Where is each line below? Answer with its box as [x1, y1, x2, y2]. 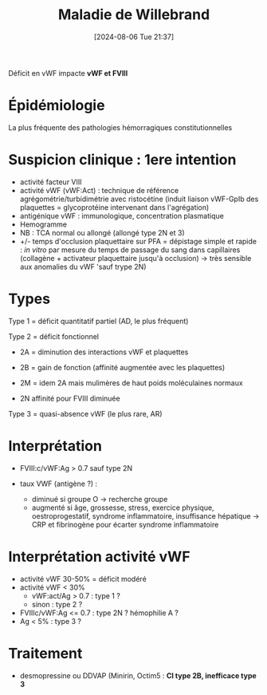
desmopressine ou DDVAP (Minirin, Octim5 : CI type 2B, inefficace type [19, 670, 257, 680]
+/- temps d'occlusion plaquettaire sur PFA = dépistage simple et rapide [19, 236, 257, 246]
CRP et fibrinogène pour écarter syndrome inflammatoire [31, 519, 219, 529]
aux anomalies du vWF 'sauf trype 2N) [19, 262, 147, 271]
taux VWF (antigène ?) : [19, 479, 98, 488]
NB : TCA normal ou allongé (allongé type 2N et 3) [19, 227, 185, 237]
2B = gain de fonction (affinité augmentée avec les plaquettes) [19, 362, 226, 372]
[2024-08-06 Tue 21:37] [94, 32, 174, 41]
